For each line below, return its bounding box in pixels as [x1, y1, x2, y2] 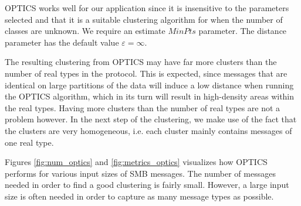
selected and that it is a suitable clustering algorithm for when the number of [5, 13, 283, 25]
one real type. [5, 136, 54, 148]
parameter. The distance [198, 25, 287, 37]
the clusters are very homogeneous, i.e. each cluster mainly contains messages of [5, 124, 292, 136]
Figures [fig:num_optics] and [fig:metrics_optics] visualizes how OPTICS [5, 156, 268, 168]
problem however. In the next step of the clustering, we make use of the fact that [5, 113, 297, 125]
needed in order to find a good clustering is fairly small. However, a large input [5, 178, 289, 191]
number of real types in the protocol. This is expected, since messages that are [5, 67, 288, 79]
